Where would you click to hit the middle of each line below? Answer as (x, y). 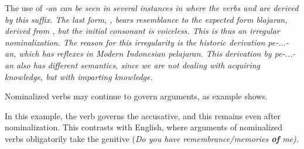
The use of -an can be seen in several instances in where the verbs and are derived (152, 8)
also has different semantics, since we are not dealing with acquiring (139, 65)
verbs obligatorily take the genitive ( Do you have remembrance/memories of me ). (152, 138)
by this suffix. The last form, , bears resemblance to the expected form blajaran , (146, 19)
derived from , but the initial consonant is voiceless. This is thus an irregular (142, 31)
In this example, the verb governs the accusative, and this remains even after (143, 115)
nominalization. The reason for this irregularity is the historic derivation (135, 42)
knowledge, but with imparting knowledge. (79, 76)
